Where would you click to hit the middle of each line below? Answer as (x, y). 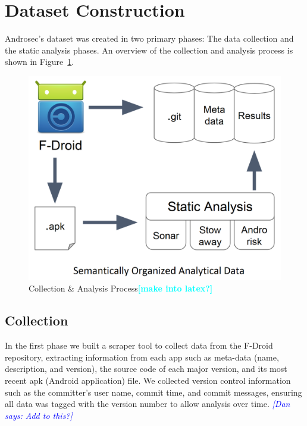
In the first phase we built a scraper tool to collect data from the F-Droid (139, 345)
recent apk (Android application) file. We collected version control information (148, 380)
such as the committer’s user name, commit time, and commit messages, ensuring (153, 392)
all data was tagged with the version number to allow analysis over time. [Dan (148, 404)
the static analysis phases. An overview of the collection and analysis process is (149, 50)
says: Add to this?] (39, 415)
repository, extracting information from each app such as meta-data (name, (142, 357)
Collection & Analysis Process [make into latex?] (121, 288)
